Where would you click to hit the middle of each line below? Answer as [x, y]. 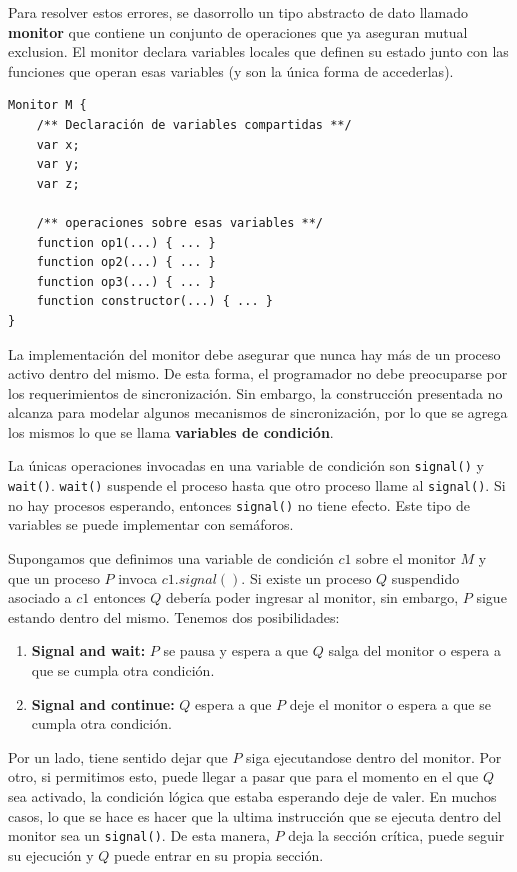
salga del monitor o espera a [414, 650]
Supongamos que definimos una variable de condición [171, 558]
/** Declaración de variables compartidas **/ [194, 124]
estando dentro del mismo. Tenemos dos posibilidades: [174, 616]
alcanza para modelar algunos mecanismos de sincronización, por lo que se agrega [258, 412]
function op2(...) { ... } [126, 262]
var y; [58, 164]
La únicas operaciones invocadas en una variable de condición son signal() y [246, 465]
